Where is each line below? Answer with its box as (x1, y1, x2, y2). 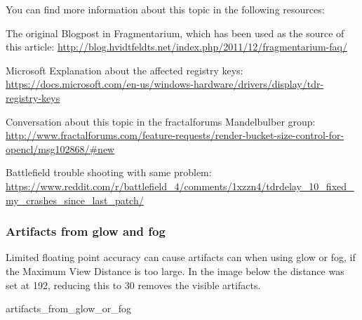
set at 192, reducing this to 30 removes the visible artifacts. (6, 277, 261, 292)
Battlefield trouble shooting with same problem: (6, 165, 212, 180)
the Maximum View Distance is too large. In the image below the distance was (6, 263, 344, 278)
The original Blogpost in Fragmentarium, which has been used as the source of (6, 25, 344, 40)
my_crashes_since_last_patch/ (6, 192, 144, 207)
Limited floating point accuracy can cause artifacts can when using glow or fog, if (6, 250, 356, 265)
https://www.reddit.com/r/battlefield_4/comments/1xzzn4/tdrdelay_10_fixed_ (6, 178, 354, 193)
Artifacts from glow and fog (6, 222, 166, 240)
